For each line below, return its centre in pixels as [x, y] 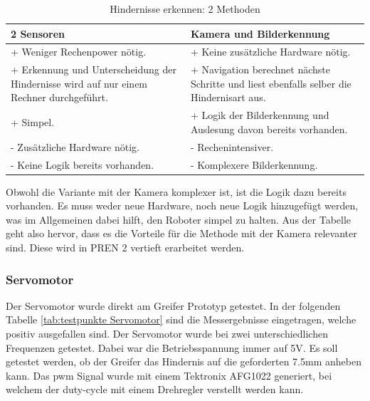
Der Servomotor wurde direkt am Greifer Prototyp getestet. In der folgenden [173, 305]
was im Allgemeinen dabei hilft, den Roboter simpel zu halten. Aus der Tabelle [179, 219]
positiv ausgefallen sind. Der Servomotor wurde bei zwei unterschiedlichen [167, 334]
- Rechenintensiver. [232, 146]
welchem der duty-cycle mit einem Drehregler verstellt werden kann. [155, 389]
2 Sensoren [38, 33]
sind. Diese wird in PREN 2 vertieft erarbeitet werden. [125, 248]
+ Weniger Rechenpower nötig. [79, 52]
